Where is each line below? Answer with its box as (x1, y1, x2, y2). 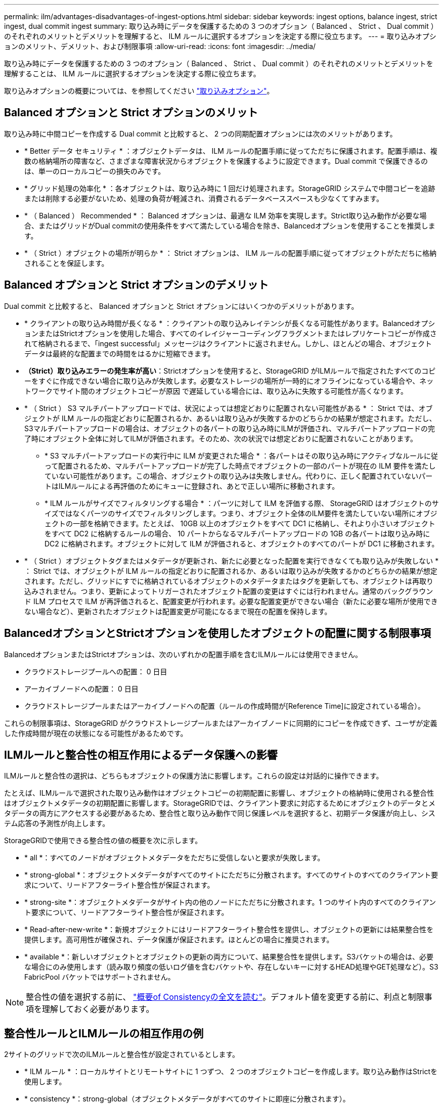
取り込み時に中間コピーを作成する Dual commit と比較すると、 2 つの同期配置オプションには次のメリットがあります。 (4, 129, 397, 138)
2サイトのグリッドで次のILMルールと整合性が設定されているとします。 (4, 1050, 240, 1059)
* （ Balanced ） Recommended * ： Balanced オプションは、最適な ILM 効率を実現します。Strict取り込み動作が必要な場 (24, 211, 427, 220)
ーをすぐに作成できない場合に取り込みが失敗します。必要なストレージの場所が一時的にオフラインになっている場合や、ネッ (24, 376, 434, 385)
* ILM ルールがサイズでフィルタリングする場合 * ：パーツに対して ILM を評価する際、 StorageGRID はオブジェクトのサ (45, 498, 439, 508)
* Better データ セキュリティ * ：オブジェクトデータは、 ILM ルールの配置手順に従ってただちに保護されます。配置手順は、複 (24, 146, 437, 155)
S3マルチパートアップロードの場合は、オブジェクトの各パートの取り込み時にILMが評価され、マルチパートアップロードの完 (24, 424, 435, 433)
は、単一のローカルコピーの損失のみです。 (24, 166, 165, 175)
